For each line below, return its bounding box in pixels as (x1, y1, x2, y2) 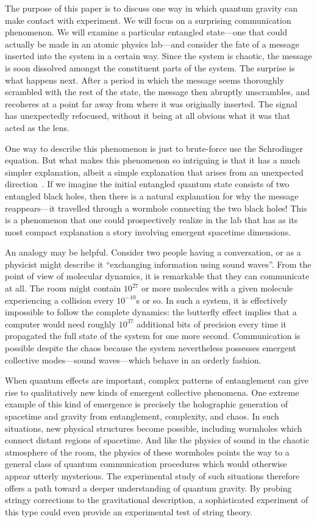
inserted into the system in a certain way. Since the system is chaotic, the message (5, 49, 312, 62)
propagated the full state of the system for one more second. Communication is (5, 329, 301, 342)
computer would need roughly (5, 317, 116, 330)
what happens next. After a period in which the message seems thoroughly (5, 73, 284, 86)
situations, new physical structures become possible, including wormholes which (5, 421, 302, 434)
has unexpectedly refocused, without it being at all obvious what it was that (5, 109, 291, 122)
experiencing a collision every (5, 293, 114, 306)
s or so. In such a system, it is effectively (136, 293, 288, 306)
